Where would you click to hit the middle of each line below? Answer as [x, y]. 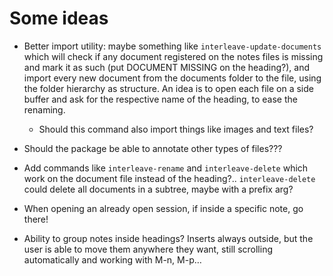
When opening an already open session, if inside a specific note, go [163, 208]
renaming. [44, 109]
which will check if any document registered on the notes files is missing [173, 56]
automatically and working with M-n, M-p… [112, 259]
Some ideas [59, 18]
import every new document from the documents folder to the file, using [172, 78]
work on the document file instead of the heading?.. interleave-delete [169, 178]
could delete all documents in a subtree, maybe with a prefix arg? [158, 189]
